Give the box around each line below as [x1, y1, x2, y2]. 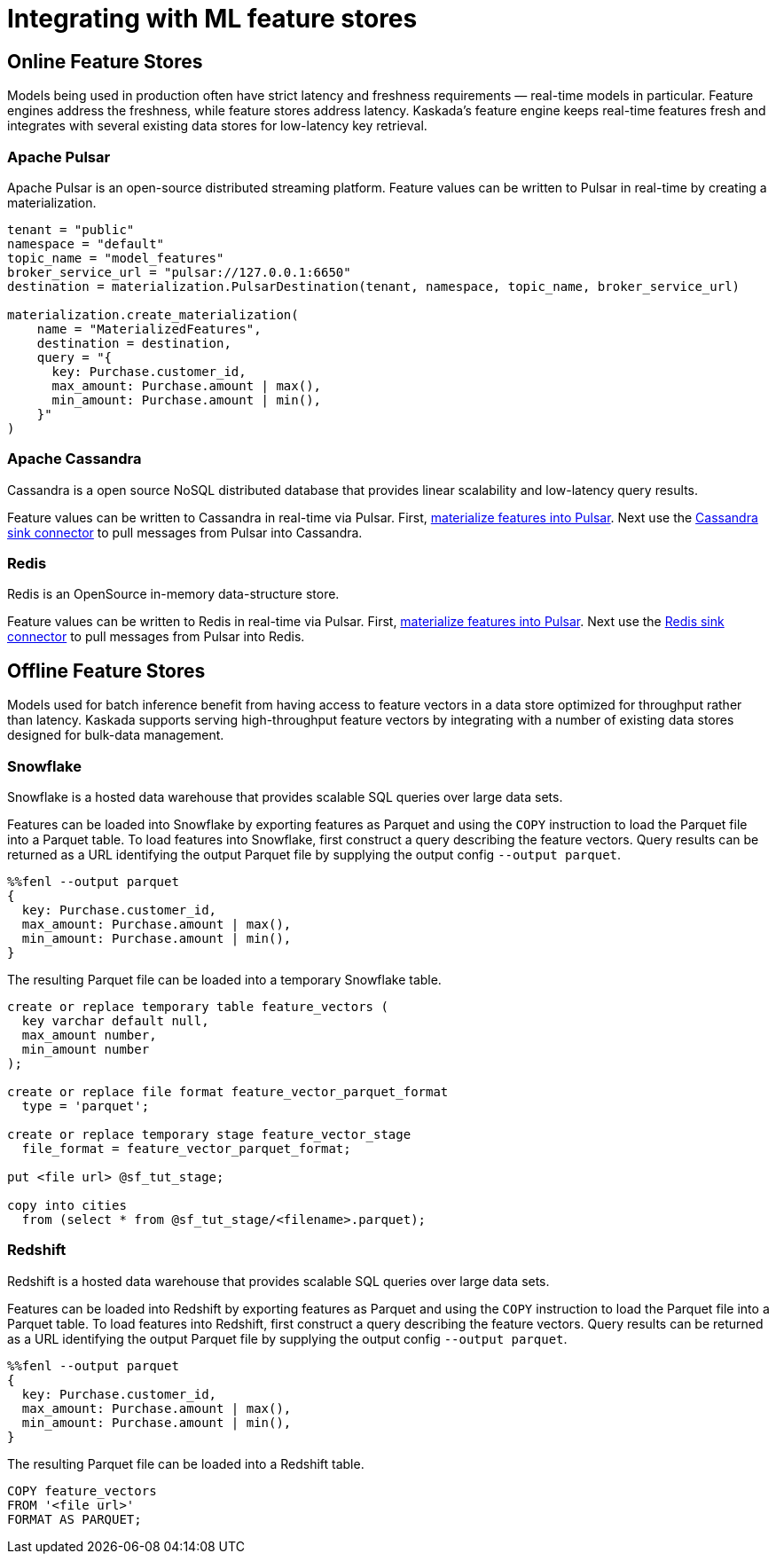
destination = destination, [36, 335, 231, 350]
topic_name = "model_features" [7, 250, 224, 265]
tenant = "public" [7, 222, 135, 237]
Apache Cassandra [7, 450, 142, 468]
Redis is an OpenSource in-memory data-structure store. [7, 586, 340, 602]
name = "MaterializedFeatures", [36, 321, 262, 336]
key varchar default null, [21, 1014, 209, 1029]
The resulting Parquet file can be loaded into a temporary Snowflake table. [7, 972, 442, 988]
